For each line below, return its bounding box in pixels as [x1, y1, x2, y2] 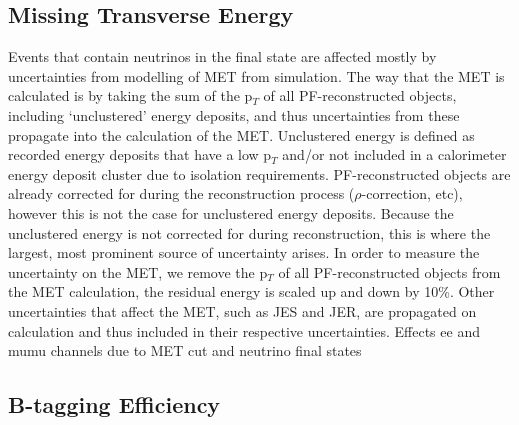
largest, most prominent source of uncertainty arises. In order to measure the [8, 242, 480, 263]
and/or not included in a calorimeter [282, 144, 507, 165]
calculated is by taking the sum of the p [8, 85, 253, 106]
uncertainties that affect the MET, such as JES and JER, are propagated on [8, 300, 477, 321]
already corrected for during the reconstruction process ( [8, 183, 355, 204]
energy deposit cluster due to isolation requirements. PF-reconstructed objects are [8, 163, 511, 184]
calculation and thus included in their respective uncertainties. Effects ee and [8, 320, 480, 341]
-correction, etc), [361, 183, 463, 204]
